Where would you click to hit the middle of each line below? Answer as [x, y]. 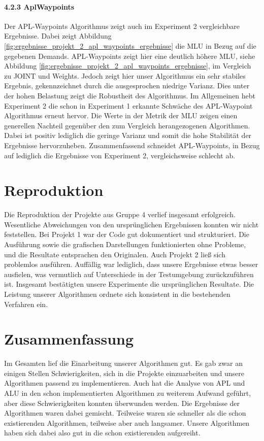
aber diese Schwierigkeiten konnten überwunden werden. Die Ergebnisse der [122, 403]
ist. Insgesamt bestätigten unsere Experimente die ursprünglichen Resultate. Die [129, 284]
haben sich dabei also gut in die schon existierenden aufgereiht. [102, 433]
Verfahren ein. [26, 304]
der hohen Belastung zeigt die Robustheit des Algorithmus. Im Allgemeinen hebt [130, 95]
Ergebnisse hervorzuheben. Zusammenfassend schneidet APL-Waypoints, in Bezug [132, 145]
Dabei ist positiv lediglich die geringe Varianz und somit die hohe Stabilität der [128, 135]
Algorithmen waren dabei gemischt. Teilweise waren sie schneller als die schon [125, 413]
